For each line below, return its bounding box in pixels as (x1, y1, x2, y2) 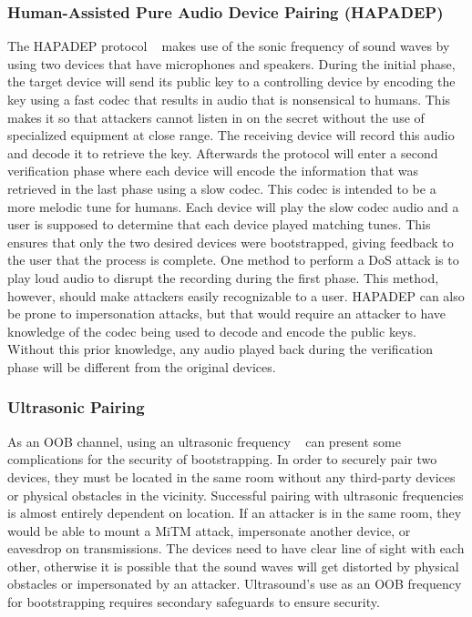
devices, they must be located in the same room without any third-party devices (7, 467, 456, 486)
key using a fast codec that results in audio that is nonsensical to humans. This (7, 90, 451, 108)
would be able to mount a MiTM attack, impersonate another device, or (7, 521, 411, 540)
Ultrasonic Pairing (7, 396, 145, 419)
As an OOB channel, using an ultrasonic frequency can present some (7, 431, 401, 450)
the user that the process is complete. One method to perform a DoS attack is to (7, 250, 459, 269)
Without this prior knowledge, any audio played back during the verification (7, 339, 433, 359)
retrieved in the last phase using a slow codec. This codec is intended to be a (7, 178, 436, 197)
